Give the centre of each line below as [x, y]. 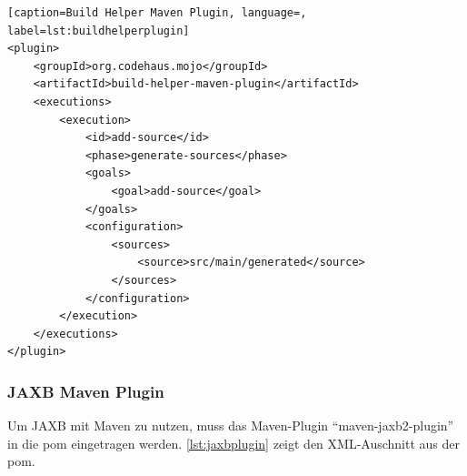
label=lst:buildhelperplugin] [99, 30]
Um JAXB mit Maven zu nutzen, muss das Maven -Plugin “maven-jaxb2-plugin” [231, 425]
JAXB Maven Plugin [86, 391]
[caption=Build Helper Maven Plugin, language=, [157, 13]
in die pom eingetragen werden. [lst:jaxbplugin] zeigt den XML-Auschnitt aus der [234, 443]
